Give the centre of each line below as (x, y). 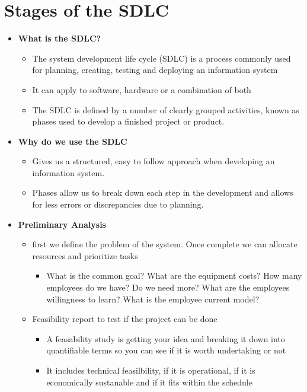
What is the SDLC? (60, 38)
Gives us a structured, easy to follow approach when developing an (153, 161)
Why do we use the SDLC (73, 141)
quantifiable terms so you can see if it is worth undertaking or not (166, 350)
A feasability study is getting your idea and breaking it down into (166, 338)
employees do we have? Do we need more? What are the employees (168, 287)
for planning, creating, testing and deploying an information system (155, 70)
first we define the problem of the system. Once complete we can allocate (165, 244)
